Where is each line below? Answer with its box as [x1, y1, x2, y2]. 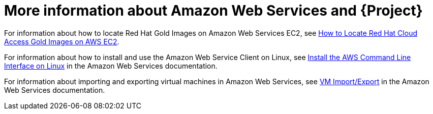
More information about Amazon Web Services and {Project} [4, 2, 423, 19]
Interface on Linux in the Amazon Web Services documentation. [4, 61, 218, 70]
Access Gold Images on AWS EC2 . [4, 37, 119, 46]
